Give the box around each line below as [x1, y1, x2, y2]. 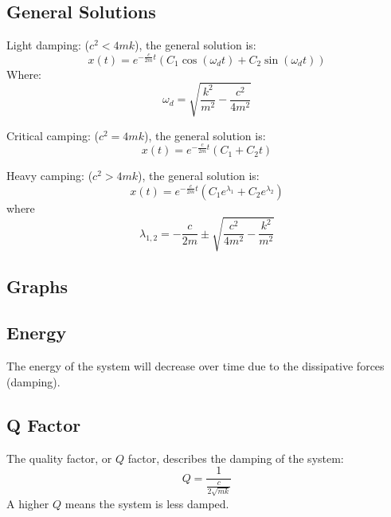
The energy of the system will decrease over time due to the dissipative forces [6, 358, 385, 374]
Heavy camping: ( [6, 167, 93, 184]
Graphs [6, 273, 68, 298]
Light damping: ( [6, 37, 90, 53]
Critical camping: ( [6, 127, 99, 143]
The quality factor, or [6, 449, 112, 466]
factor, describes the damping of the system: [127, 449, 344, 466]
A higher [6, 495, 49, 511]
